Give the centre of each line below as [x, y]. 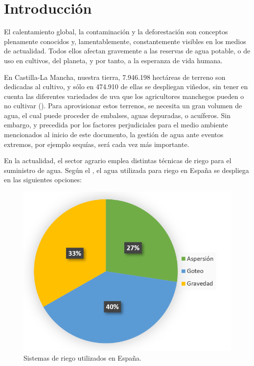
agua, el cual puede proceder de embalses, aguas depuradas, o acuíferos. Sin [117, 115]
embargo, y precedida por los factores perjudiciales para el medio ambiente [116, 125]
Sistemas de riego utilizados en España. [82, 357]
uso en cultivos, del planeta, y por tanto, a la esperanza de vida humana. [113, 60]
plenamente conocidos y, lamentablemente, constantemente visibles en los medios [125, 41]
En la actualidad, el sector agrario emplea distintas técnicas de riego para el [118, 160]
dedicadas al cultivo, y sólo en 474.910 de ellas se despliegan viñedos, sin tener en [126, 86]
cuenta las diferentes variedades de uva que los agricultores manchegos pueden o [124, 96]
